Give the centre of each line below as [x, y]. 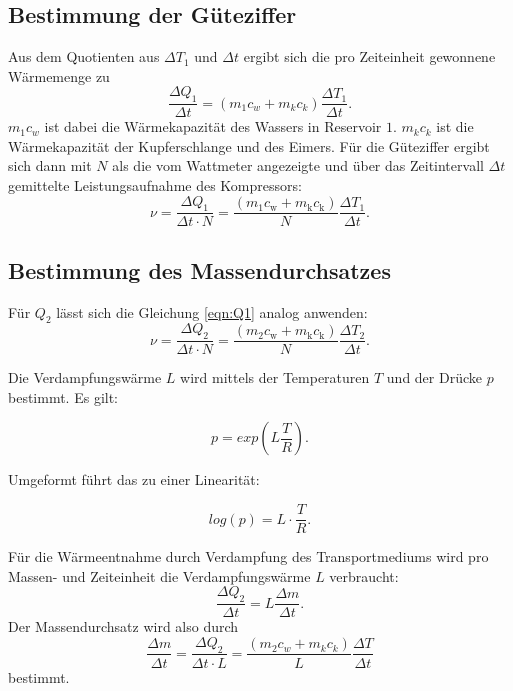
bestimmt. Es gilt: [63, 396]
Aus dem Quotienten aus [84, 56]
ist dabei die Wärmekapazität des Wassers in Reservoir [213, 126]
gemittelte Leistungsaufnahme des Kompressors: [155, 185]
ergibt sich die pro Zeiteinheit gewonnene [369, 56]
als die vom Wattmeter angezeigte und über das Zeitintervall [298, 165]
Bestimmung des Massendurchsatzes [199, 269]
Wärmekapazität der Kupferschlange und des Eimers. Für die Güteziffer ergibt [249, 145]
